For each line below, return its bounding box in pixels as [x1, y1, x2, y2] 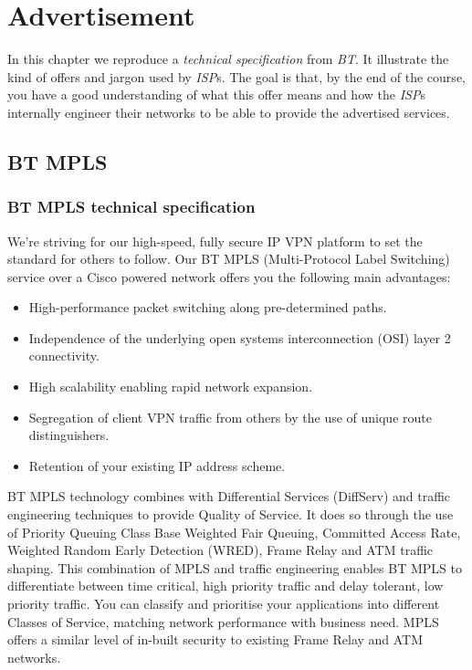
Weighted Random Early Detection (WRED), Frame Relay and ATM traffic [7, 540, 434, 560]
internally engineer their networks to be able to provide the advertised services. [7, 102, 450, 121]
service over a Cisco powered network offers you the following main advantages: [7, 267, 451, 286]
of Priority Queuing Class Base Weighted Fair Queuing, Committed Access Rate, [7, 522, 461, 541]
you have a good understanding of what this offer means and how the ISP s [7, 85, 425, 104]
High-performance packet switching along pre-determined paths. [28, 298, 387, 317]
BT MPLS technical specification [7, 195, 256, 218]
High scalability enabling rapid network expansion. [28, 377, 313, 396]
